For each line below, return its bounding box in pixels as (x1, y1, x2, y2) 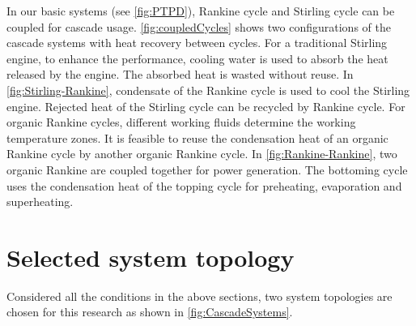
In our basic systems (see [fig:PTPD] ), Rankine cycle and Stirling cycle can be (6, 2, 395, 19)
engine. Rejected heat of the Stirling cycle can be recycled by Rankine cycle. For (6, 97, 405, 114)
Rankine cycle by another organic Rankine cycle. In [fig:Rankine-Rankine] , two (6, 145, 397, 162)
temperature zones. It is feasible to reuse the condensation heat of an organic (6, 129, 388, 146)
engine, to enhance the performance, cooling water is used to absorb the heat (6, 49, 388, 66)
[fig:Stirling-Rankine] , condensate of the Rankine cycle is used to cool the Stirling (6, 81, 410, 98)
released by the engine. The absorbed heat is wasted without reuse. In (6, 66, 354, 83)
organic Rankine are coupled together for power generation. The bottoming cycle (6, 161, 408, 178)
